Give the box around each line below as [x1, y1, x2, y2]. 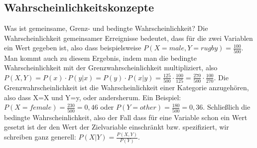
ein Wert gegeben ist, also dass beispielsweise [4, 42, 141, 53]
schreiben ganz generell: [4, 132, 76, 142]
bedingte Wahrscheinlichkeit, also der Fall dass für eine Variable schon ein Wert [4, 112, 248, 122]
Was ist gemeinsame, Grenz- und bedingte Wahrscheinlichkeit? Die [4, 23, 208, 33]
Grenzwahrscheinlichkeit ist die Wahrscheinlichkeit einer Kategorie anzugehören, [4, 82, 249, 93]
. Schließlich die [203, 102, 251, 112]
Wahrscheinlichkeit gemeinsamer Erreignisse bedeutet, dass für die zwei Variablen [4, 32, 253, 43]
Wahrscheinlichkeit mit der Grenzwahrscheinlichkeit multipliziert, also [4, 62, 218, 73]
